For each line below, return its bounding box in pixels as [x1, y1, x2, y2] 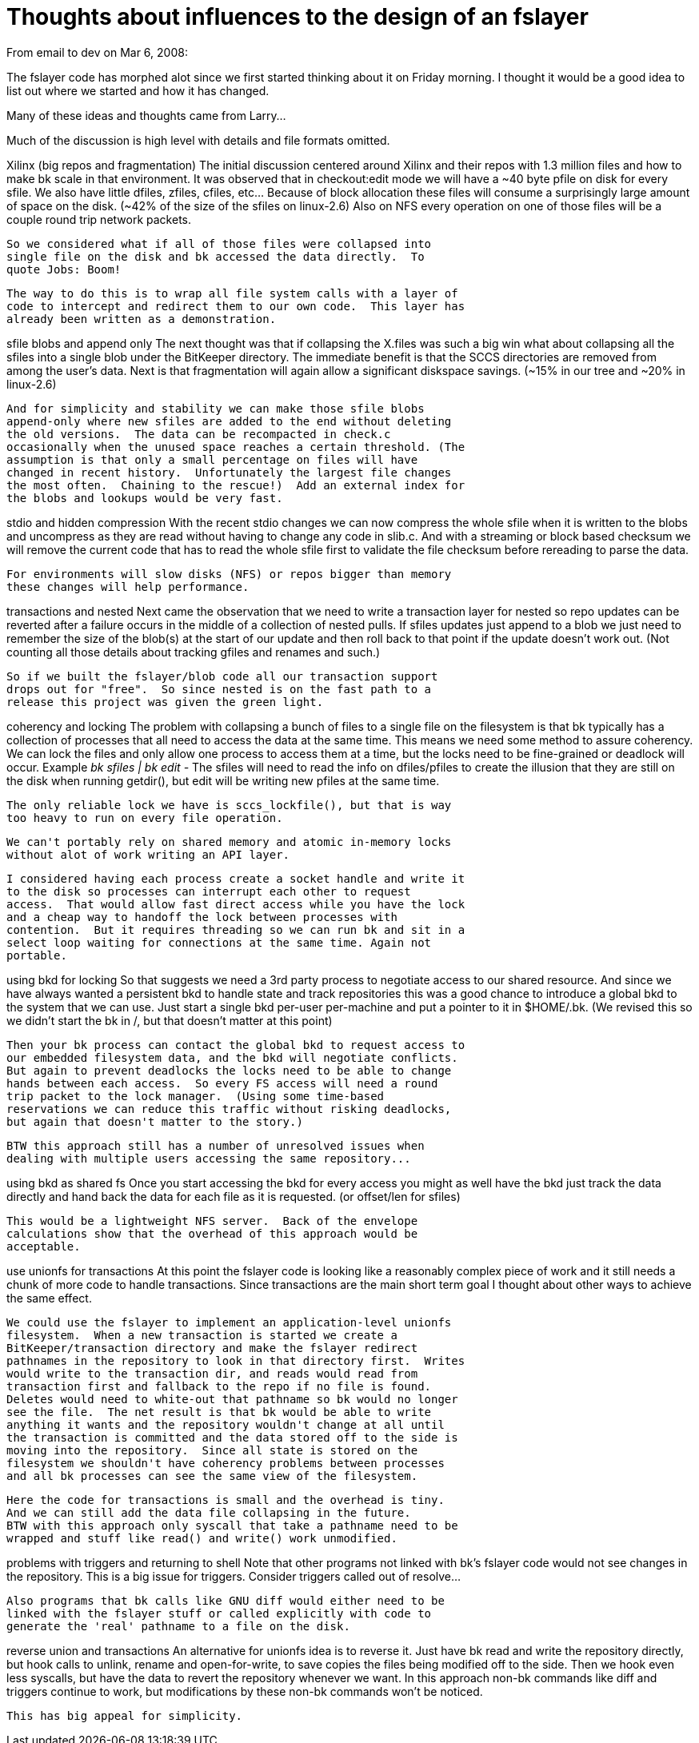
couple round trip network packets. [6, 212, 192, 226]
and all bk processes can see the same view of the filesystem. [6, 1469, 418, 1482]
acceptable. [6, 1239, 81, 1253]
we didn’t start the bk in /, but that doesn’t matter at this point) [6, 1013, 333, 1027]
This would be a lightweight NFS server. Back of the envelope [6, 1214, 418, 1227]
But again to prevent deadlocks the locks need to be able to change [6, 1063, 452, 1077]
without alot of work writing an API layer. [6, 848, 290, 861]
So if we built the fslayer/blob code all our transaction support [6, 669, 438, 683]
